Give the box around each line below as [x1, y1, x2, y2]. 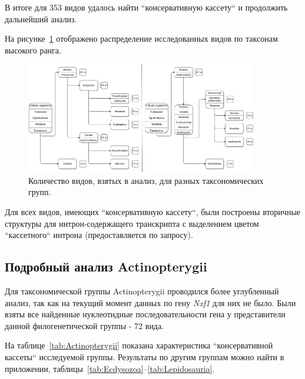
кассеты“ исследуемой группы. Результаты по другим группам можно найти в [5, 351, 284, 363]
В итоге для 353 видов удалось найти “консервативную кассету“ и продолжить [5, 1, 288, 13]
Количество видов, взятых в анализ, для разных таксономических [28, 174, 264, 186]
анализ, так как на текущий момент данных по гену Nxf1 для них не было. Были [5, 296, 296, 308]
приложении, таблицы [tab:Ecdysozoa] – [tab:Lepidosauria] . [5, 362, 215, 374]
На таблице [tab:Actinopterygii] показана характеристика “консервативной [5, 339, 273, 351]
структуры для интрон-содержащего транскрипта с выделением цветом [5, 217, 259, 229]
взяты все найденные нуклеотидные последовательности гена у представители [5, 308, 286, 320]
